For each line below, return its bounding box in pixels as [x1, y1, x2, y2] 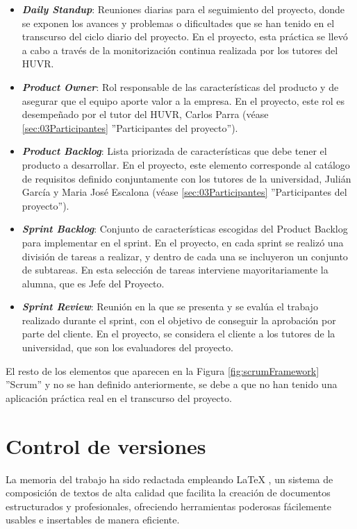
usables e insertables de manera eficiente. [6, 512, 180, 527]
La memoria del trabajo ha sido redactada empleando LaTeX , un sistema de [6, 471, 333, 486]
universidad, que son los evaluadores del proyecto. [22, 340, 233, 355]
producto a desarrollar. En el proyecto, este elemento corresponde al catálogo [22, 157, 350, 171]
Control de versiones [6, 431, 206, 460]
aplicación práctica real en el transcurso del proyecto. [6, 390, 232, 405]
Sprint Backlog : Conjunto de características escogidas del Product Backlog [22, 221, 348, 236]
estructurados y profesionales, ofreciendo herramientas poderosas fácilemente [6, 498, 332, 513]
